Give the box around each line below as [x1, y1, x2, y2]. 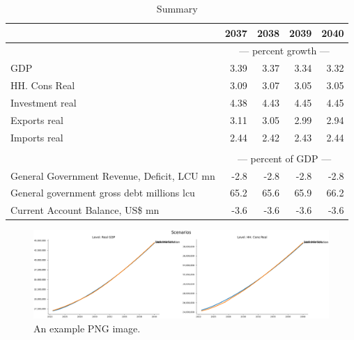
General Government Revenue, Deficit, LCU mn [10, 168, 215, 183]
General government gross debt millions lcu [10, 185, 195, 200]
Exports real [10, 112, 63, 127]
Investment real [10, 95, 77, 109]
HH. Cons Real [10, 78, 75, 93]
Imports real [10, 130, 63, 144]
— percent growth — [239, 43, 330, 58]
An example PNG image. [33, 321, 141, 336]
